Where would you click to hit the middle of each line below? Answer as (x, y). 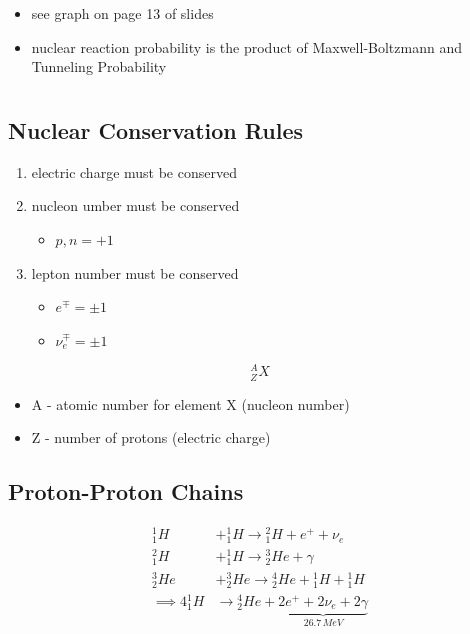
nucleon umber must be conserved (135, 205)
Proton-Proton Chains (126, 491)
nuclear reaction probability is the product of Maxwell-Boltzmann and (246, 46)
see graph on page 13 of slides (122, 13)
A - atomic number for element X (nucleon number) (190, 403)
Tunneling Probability (99, 66)
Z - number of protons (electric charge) (151, 437)
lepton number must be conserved (135, 272)
